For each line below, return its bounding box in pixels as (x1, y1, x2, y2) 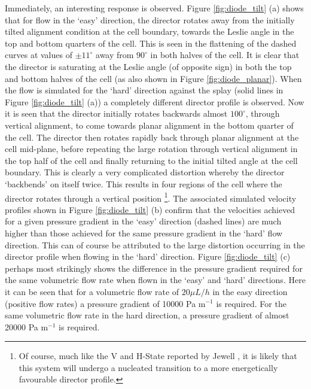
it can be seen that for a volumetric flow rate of (5, 285, 179, 297)
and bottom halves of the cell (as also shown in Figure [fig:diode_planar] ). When (5, 72, 302, 84)
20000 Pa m (5, 320, 48, 333)
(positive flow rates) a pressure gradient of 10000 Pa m (5, 297, 206, 309)
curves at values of (5, 48, 72, 61)
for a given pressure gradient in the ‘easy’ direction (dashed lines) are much (5, 215, 282, 227)
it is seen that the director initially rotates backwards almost (5, 107, 228, 120)
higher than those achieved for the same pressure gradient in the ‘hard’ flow (5, 226, 283, 239)
